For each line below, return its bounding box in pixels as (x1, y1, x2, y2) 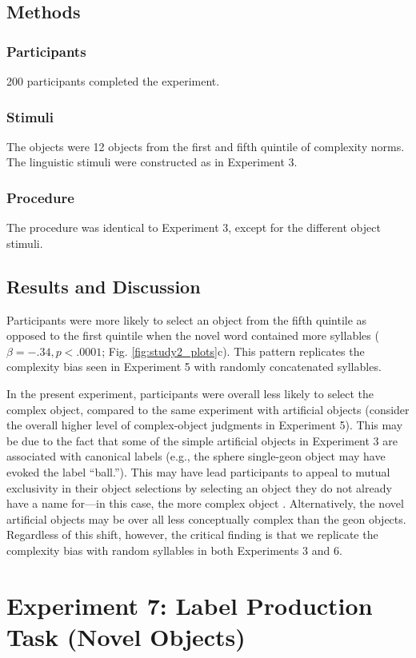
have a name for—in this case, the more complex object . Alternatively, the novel (6, 495, 404, 512)
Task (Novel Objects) (6, 620, 246, 652)
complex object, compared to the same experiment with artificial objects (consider (6, 401, 410, 417)
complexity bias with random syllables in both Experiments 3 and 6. (6, 541, 342, 558)
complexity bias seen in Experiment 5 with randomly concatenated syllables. (6, 358, 382, 375)
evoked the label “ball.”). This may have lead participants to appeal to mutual (6, 463, 390, 480)
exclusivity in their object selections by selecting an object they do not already (6, 479, 392, 496)
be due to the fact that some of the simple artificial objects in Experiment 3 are (6, 432, 398, 449)
